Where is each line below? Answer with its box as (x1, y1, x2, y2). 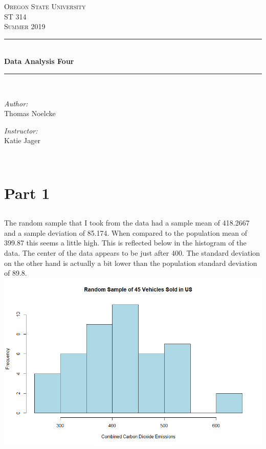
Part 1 (4, 182, 50, 203)
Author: (4, 98, 28, 108)
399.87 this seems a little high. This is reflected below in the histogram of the (4, 237, 247, 248)
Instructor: (4, 125, 38, 136)
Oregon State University (4, 1, 86, 11)
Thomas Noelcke (4, 108, 56, 119)
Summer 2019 (4, 21, 46, 32)
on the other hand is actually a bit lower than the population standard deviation (4, 257, 257, 268)
